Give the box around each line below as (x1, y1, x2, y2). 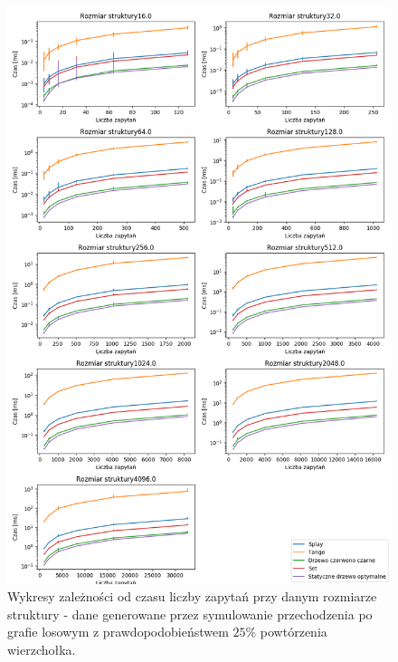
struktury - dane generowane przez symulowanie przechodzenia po (7, 604, 373, 623)
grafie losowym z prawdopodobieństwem (7, 622, 229, 641)
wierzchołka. (7, 639, 76, 658)
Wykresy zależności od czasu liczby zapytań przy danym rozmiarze (7, 587, 377, 606)
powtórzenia (260, 622, 327, 641)
